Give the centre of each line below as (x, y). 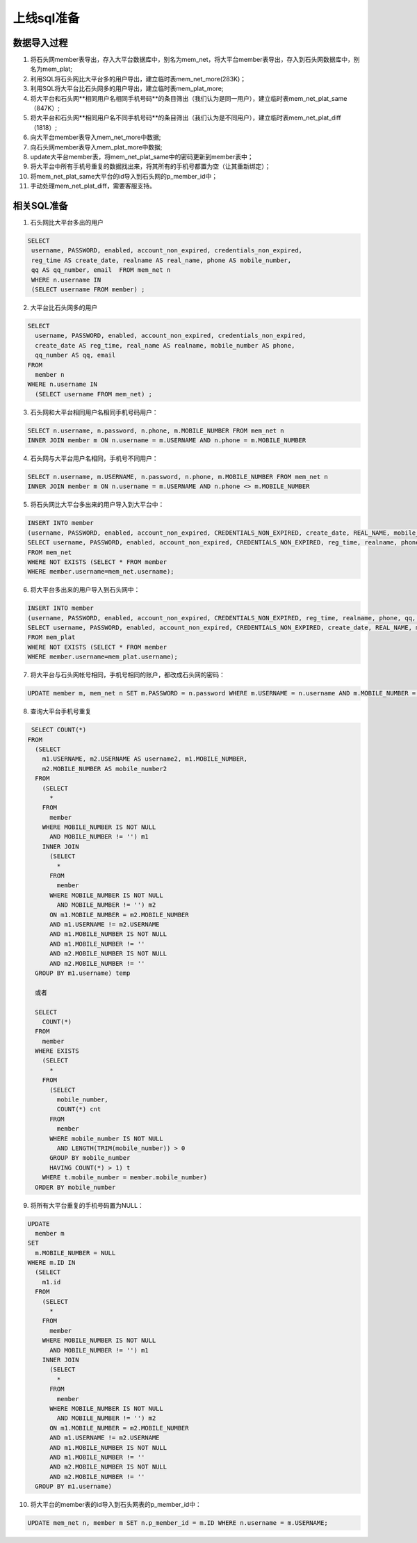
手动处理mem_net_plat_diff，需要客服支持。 (93, 186)
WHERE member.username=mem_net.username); (101, 572)
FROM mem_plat (51, 637)
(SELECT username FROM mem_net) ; (94, 394)
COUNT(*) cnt (79, 1109)
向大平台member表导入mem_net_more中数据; (96, 137)
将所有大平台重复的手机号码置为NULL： (87, 1205)
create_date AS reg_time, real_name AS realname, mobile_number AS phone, (165, 345)
